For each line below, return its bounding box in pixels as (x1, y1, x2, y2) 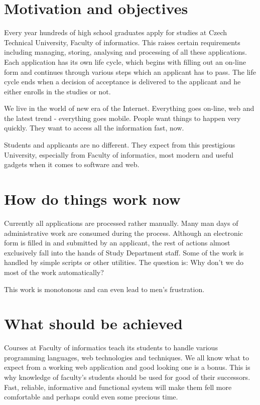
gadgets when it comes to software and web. (4, 159, 140, 170)
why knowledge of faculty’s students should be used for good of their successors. (4, 372, 250, 382)
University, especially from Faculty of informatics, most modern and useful (4, 149, 233, 160)
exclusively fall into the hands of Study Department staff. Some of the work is (4, 247, 244, 257)
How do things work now (4, 189, 181, 209)
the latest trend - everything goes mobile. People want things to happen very (4, 112, 241, 123)
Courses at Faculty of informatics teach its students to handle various (4, 342, 218, 353)
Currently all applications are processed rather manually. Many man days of (4, 217, 238, 228)
